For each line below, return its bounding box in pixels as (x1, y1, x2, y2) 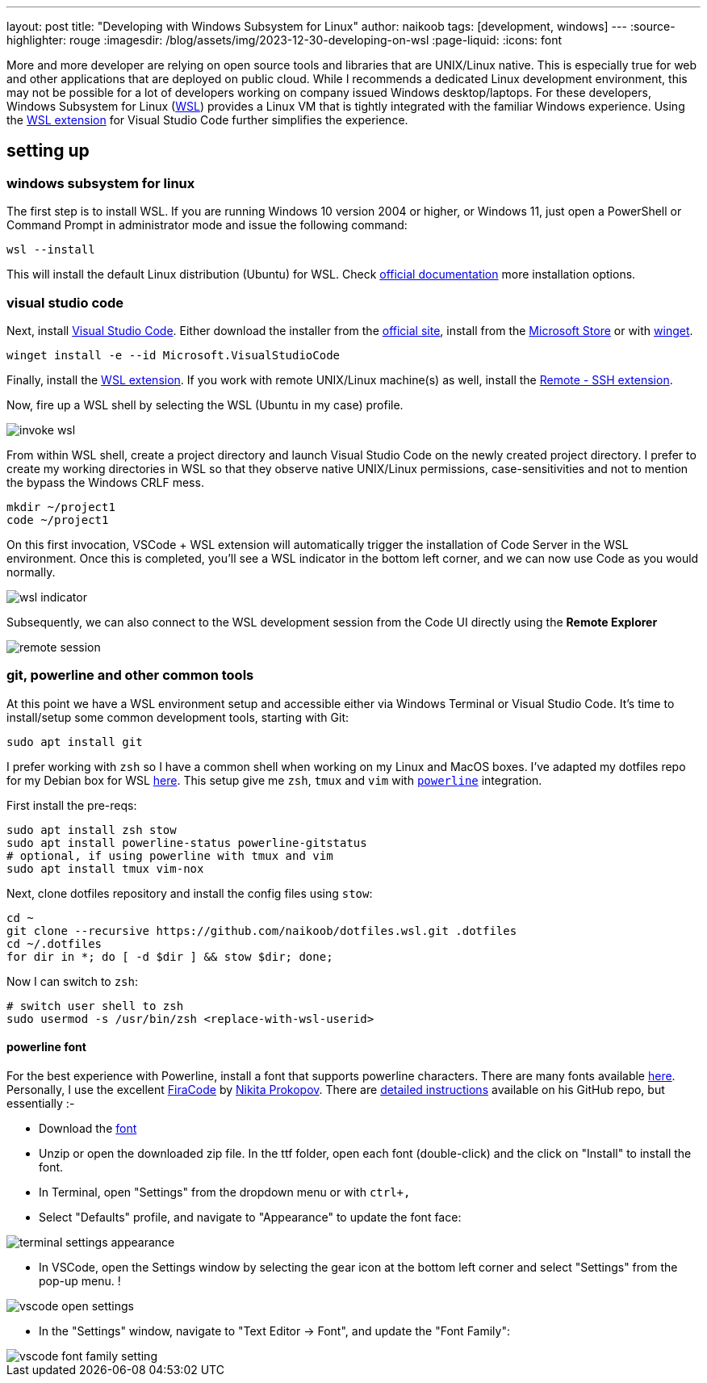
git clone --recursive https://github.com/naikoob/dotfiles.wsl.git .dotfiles (6, 924, 517, 937)
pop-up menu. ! (39, 1273, 121, 1288)
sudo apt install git (6, 735, 143, 748)
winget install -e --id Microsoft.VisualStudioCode (6, 348, 341, 362)
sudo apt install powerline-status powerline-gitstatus (6, 836, 367, 849)
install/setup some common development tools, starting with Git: (6, 710, 349, 724)
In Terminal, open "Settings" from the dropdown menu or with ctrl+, (39, 1184, 411, 1199)
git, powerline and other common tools (6, 667, 254, 684)
